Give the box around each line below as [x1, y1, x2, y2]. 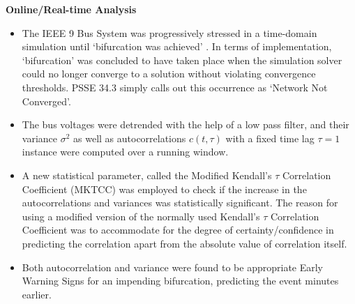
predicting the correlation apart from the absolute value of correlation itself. [22, 236, 347, 250]
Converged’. [22, 93, 71, 108]
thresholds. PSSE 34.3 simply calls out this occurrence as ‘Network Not [22, 79, 328, 94]
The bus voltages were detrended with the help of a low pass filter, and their [22, 117, 349, 132]
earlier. [22, 287, 52, 301]
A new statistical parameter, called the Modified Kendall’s [22, 167, 272, 182]
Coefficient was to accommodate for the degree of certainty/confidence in [22, 222, 334, 237]
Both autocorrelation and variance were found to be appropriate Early [22, 259, 324, 274]
